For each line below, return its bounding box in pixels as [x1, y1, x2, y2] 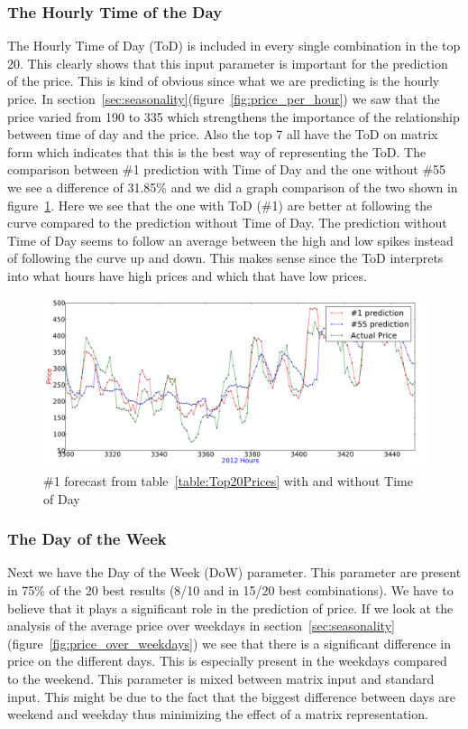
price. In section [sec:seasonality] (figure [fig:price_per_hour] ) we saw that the [7, 89, 440, 107]
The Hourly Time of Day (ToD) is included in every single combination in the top [7, 36, 461, 55]
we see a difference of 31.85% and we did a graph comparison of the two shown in [7, 177, 458, 196]
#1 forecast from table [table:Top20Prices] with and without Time [43, 471, 413, 490]
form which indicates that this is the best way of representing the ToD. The [7, 142, 427, 161]
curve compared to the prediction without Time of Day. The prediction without [7, 213, 447, 232]
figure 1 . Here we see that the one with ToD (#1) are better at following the [7, 195, 433, 214]
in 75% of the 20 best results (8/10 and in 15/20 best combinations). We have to [7, 580, 454, 599]
